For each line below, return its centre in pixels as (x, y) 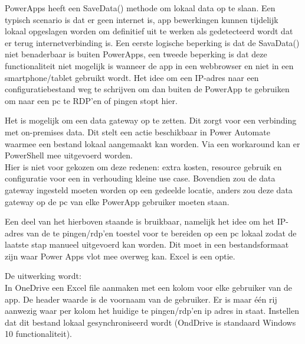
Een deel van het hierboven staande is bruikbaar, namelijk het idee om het (140, 221)
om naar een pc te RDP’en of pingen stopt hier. (91, 100)
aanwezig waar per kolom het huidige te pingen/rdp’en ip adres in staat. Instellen (152, 311)
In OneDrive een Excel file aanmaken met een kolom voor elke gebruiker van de (148, 288)
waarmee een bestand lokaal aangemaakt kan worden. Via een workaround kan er (152, 143)
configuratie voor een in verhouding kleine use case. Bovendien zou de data (140, 178)
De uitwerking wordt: (43, 276)
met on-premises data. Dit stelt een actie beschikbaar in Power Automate (137, 132)
